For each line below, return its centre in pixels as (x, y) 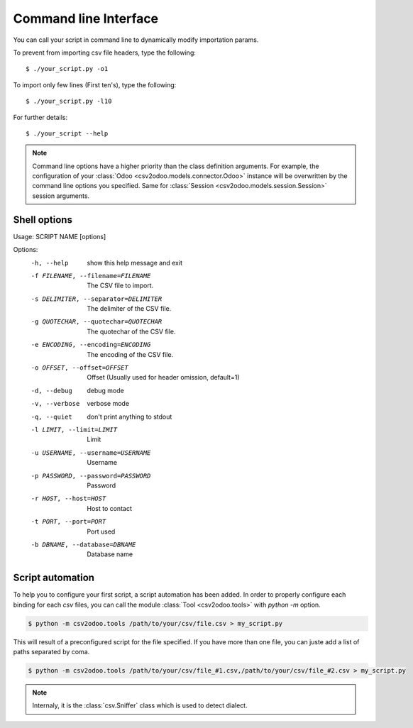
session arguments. (61, 196)
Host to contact (110, 508)
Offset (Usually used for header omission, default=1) (164, 377)
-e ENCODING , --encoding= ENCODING (91, 345)
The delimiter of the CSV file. (129, 309)
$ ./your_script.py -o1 (67, 69)
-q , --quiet (51, 417)
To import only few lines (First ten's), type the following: (95, 84)
